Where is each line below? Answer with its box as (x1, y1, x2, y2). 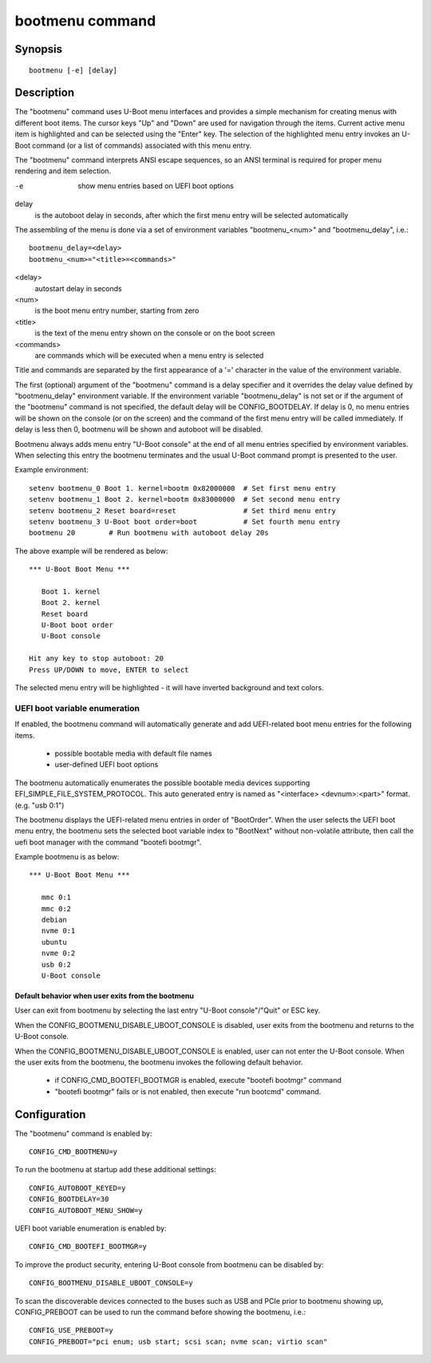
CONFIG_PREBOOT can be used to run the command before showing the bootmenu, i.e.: (14, 1307, 306, 1317)
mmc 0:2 (41, 904, 72, 913)
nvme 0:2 (41, 949, 76, 958)
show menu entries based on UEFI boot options (77, 180, 235, 191)
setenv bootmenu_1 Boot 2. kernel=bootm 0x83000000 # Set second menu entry (29, 495, 341, 504)
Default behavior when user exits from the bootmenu (14, 991, 195, 1001)
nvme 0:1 (41, 926, 76, 935)
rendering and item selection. (14, 166, 112, 176)
